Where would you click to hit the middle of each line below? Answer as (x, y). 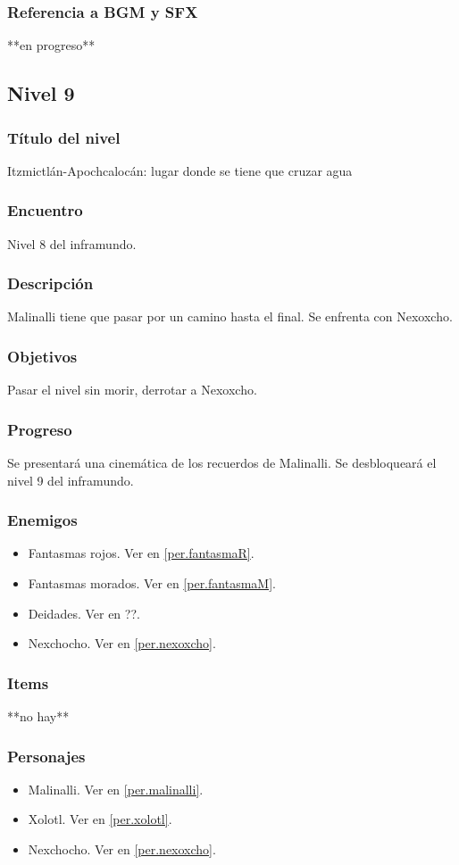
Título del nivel (64, 137)
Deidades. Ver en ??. (84, 613)
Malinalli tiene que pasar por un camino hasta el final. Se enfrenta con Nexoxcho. (230, 316)
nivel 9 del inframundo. (71, 480)
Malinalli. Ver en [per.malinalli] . (116, 789)
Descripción (50, 283)
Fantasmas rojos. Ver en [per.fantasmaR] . (141, 553)
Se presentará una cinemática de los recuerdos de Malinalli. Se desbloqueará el (222, 463)
